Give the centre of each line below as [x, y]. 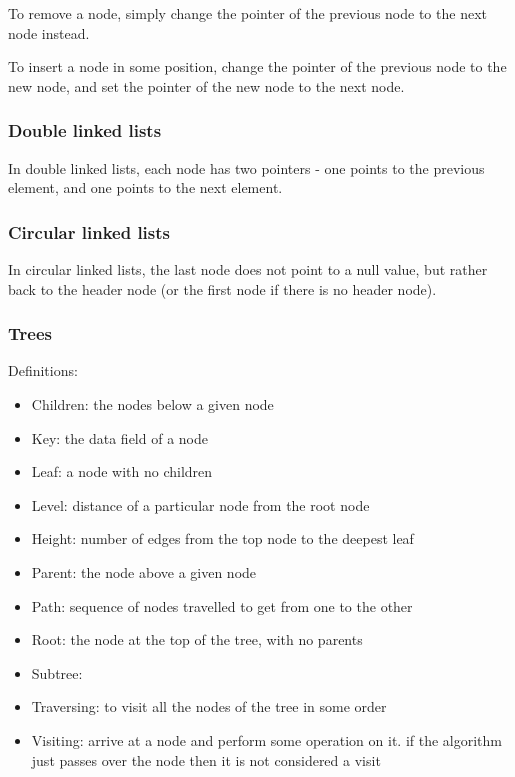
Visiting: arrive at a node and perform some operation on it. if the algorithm [266, 739]
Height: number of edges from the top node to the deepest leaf [222, 538]
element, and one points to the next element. [145, 187]
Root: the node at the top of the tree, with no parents [197, 639]
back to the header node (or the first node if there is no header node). [222, 288]
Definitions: [43, 370]
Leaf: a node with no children [122, 471]
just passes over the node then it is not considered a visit [206, 759]
